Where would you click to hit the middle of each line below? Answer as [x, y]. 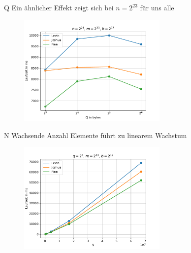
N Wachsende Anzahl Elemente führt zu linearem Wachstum [95, 135]
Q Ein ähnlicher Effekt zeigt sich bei [59, 7]
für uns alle [157, 7]
